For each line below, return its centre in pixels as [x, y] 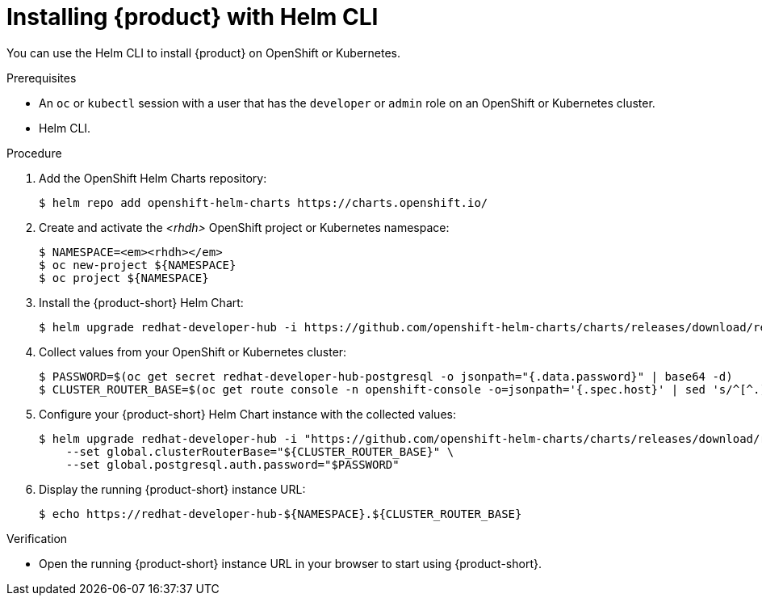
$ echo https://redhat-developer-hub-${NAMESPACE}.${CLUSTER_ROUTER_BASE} [281, 514]
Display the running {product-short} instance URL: [172, 489]
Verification [37, 538]
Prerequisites [42, 78]
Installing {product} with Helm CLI [193, 17]
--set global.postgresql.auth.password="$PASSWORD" [232, 464]
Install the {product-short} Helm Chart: [141, 302]
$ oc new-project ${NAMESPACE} [138, 265]
